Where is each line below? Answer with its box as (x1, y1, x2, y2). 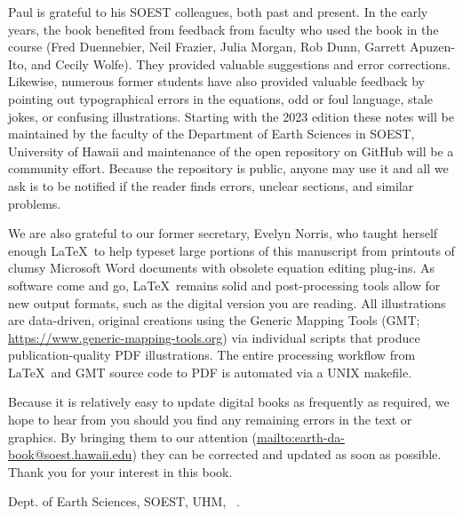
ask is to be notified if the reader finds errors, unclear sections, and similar (8, 176, 414, 194)
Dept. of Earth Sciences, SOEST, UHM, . (8, 492, 240, 511)
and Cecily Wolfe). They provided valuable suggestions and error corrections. (31, 54, 451, 73)
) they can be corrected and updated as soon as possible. (132, 445, 442, 464)
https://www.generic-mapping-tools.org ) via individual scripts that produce (8, 328, 420, 346)
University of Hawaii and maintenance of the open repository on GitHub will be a (8, 141, 454, 160)
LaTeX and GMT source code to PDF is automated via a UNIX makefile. (8, 362, 412, 381)
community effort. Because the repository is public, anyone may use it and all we (8, 159, 449, 178)
